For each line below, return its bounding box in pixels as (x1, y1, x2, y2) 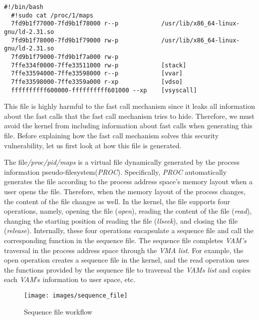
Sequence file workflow (24, 306, 92, 317)
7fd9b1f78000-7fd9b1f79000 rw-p (11, 36, 119, 44)
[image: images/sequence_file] (24, 292, 128, 299)
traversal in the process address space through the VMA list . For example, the (4, 245, 244, 255)
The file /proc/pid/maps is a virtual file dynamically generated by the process (4, 157, 240, 167)
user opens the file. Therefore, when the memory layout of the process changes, (4, 186, 246, 196)
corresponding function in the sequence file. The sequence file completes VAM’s (4, 235, 247, 245)
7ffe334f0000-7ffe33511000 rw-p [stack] (11, 61, 187, 69)
